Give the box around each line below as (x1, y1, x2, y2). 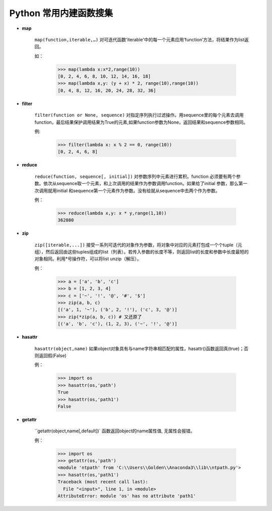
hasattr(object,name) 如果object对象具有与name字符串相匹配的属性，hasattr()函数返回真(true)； (34, 346, 244, 352)
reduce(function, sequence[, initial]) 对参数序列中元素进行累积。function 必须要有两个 (34, 173, 237, 179)
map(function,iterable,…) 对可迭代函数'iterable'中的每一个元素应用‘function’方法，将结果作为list (34, 36, 244, 42)
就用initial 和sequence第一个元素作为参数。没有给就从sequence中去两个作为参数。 (47, 187, 220, 194)
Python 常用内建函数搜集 (9, 8, 113, 19)
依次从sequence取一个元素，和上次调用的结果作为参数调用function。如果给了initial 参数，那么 (43, 181, 239, 187)
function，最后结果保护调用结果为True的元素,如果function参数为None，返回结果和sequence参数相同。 (34, 119, 248, 125)
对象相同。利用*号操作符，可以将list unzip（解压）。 (34, 256, 142, 262)
